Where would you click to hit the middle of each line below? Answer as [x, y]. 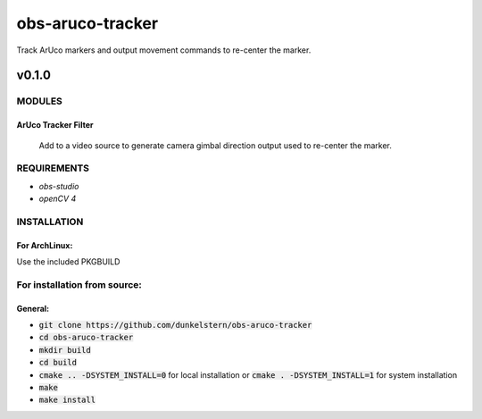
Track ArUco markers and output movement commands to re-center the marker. [164, 50]
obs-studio [59, 186]
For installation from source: [79, 284]
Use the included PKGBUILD [68, 262]
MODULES [39, 101]
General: [33, 308]
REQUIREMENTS [53, 168]
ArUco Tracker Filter [55, 125]
